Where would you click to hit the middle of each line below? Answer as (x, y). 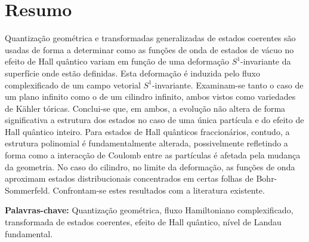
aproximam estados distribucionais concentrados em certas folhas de (129, 178)
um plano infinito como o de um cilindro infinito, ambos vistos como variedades (150, 97)
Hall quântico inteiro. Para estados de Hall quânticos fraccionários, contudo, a (147, 131)
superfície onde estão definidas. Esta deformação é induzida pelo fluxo (132, 73)
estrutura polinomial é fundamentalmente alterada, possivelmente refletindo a (146, 143)
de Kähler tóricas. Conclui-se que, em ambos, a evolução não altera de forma (145, 108)
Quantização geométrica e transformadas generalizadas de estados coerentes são (150, 38)
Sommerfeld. (27, 190)
